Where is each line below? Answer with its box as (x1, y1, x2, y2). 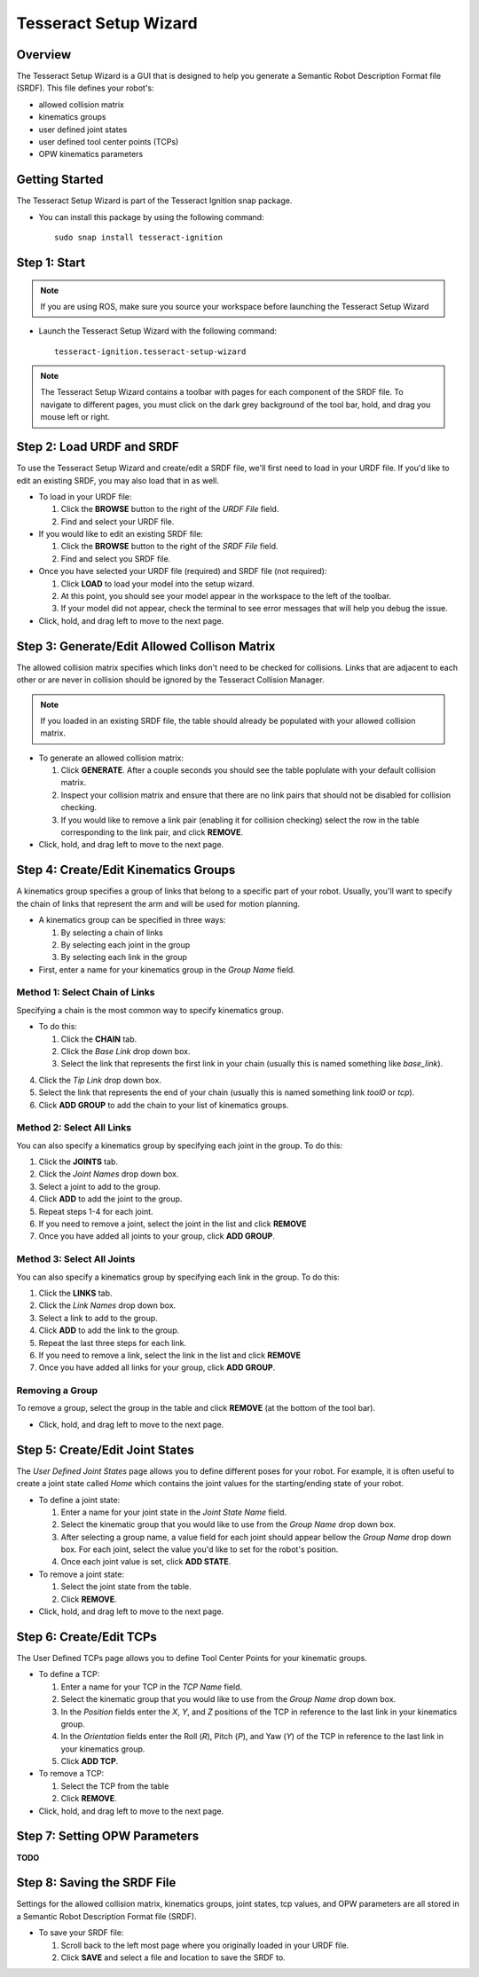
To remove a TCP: (38, 1768, 105, 1779)
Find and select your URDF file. (60, 516, 175, 527)
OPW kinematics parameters (38, 149, 144, 160)
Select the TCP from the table (60, 1780, 169, 1792)
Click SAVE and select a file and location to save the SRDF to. (60, 1952, 286, 1963)
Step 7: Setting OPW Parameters (16, 1829, 200, 1844)
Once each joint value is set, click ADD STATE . (60, 1556, 232, 1567)
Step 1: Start (16, 255, 86, 270)
